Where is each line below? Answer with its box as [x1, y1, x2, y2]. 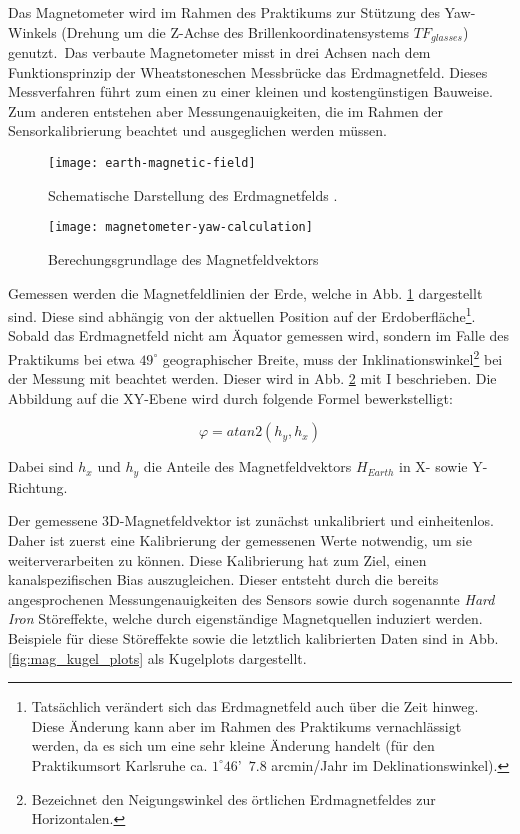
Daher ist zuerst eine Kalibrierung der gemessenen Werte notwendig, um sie [8, 530, 472, 551]
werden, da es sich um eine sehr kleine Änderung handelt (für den [31, 735, 435, 756]
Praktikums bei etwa [8, 348, 135, 369]
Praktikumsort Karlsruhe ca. [31, 754, 208, 775]
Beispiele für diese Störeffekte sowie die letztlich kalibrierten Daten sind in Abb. [8, 628, 499, 648]
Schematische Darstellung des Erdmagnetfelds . [48, 184, 338, 205]
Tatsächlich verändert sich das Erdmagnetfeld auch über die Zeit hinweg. [31, 696, 479, 717]
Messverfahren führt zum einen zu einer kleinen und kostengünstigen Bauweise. [8, 81, 493, 102]
